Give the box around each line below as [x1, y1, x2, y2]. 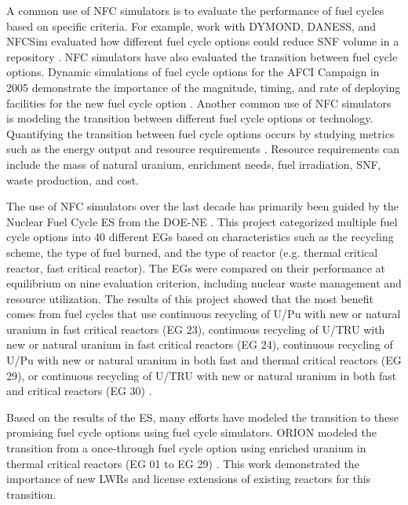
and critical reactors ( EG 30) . [6, 382, 152, 399]
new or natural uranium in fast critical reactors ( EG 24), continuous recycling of [6, 336, 393, 353]
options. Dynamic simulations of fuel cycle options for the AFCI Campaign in [6, 64, 380, 80]
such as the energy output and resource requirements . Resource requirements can [6, 141, 400, 157]
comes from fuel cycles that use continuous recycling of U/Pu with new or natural [6, 306, 401, 322]
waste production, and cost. [6, 171, 139, 188]
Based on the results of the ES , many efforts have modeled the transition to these [6, 408, 399, 425]
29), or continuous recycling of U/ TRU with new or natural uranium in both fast [6, 367, 397, 383]
